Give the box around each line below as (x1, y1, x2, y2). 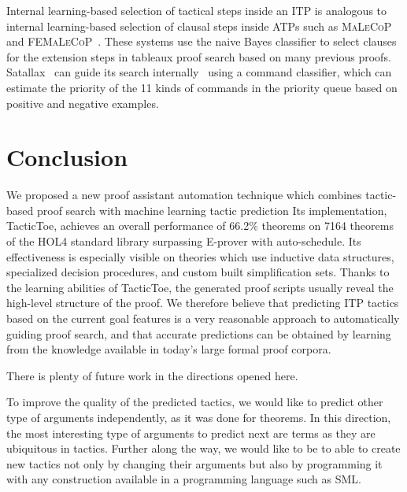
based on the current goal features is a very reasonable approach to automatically (6, 310, 400, 327)
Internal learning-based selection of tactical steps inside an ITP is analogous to (6, 2, 387, 18)
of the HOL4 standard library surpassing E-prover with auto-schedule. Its (6, 233, 361, 250)
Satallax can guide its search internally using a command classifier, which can (6, 64, 392, 80)
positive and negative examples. (6, 94, 159, 111)
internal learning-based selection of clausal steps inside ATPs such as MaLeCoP (6, 17, 392, 34)
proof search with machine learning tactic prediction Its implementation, (36, 202, 387, 218)
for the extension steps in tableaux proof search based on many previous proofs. (6, 48, 391, 65)
